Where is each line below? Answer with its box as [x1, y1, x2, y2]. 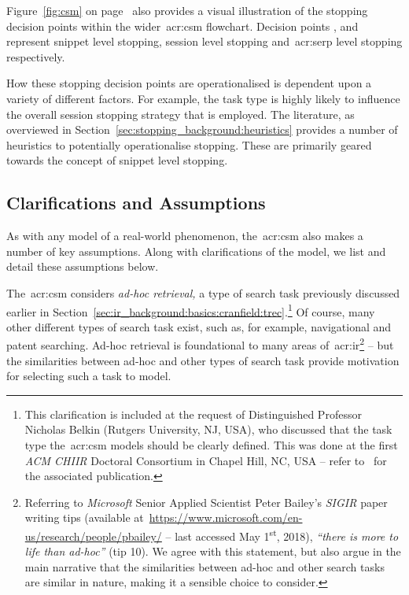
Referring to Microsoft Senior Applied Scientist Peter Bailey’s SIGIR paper [24, 493, 388, 510]
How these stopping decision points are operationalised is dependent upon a [6, 75, 372, 91]
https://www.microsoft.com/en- [149, 509, 303, 526]
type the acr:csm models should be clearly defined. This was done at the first [24, 436, 398, 453]
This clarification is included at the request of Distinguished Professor [24, 405, 362, 422]
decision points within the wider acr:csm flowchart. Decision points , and [6, 17, 359, 34]
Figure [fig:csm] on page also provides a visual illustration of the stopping [6, 2, 368, 18]
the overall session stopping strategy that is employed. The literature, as [6, 105, 355, 122]
